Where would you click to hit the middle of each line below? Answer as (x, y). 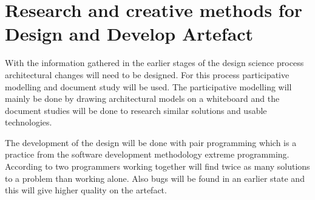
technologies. (29, 122)
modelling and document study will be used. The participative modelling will (148, 86)
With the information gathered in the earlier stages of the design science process (154, 63)
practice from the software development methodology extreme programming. (147, 154)
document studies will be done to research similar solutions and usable (136, 110)
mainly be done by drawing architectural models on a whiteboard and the (142, 98)
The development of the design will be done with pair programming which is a (151, 142)
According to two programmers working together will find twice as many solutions (157, 166)
